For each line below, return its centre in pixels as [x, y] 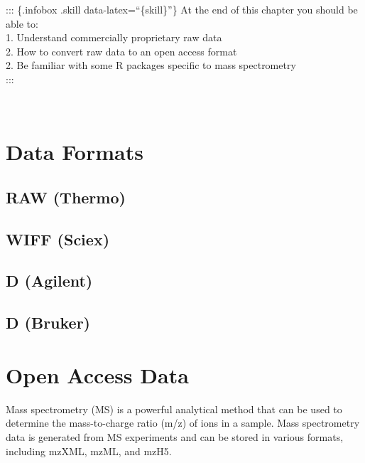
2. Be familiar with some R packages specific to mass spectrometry [151, 65]
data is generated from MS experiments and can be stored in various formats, [175, 436]
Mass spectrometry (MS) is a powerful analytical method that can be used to [174, 409]
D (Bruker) [48, 323]
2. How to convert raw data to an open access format [121, 51]
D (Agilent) [49, 281]
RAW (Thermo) [66, 197]
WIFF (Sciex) [58, 239]
